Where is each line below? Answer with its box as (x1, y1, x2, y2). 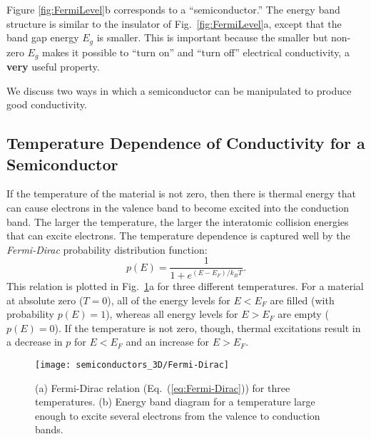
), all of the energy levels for (107, 292, 230, 307)
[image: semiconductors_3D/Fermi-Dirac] (35, 359, 230, 370)
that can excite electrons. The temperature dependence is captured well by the (6, 228, 350, 243)
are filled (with (270, 292, 335, 307)
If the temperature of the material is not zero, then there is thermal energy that (6, 186, 357, 201)
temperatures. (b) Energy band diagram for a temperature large (35, 394, 315, 409)
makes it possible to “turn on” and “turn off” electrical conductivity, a (42, 44, 350, 59)
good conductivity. (6, 97, 87, 112)
